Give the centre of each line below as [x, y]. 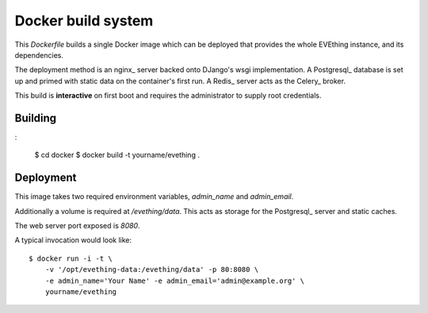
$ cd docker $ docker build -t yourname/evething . [117, 155]
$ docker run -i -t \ [71, 258]
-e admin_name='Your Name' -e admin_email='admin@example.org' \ [175, 281]
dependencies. [39, 55]
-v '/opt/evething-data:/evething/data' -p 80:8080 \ [152, 270]
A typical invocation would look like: [73, 240]
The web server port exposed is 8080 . [77, 226]
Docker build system [84, 21]
